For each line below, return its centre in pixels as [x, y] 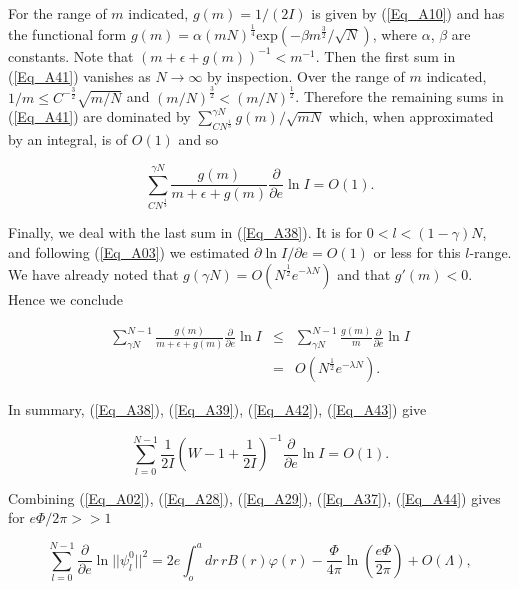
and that [364, 273]
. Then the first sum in [385, 55]
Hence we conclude [66, 298]
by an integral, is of [68, 139]
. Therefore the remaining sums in [399, 96]
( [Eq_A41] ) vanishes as [79, 75]
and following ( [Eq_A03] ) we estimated [129, 251]
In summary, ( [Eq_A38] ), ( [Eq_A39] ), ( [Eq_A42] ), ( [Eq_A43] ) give [217, 409]
